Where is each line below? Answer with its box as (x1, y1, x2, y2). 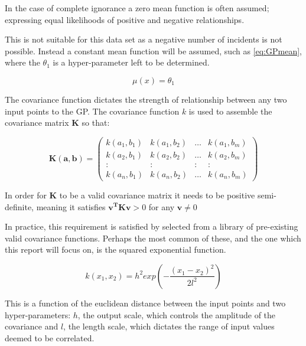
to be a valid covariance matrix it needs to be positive (59, 188, 255, 201)
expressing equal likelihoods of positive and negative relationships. (5, 13, 245, 25)
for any (148, 200, 175, 213)
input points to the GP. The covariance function (5, 105, 180, 117)
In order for (5, 188, 47, 201)
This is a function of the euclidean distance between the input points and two (5, 296, 286, 309)
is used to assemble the (188, 105, 272, 117)
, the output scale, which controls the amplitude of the (77, 308, 276, 321)
